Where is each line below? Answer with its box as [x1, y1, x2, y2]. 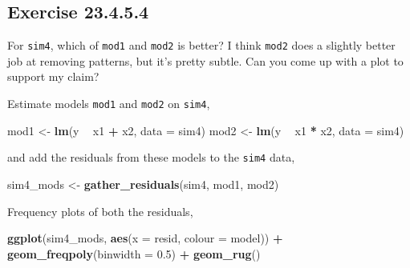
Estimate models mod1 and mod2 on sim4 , [7, 95, 210, 112]
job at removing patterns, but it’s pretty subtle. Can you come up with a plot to [7, 52, 404, 69]
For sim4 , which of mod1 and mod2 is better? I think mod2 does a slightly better [7, 37, 396, 54]
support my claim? [7, 68, 99, 85]
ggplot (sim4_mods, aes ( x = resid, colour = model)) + [7, 230, 283, 246]
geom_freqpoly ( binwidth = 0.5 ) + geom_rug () [7, 245, 261, 262]
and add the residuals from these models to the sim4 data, [7, 149, 295, 166]
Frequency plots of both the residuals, [7, 202, 193, 219]
